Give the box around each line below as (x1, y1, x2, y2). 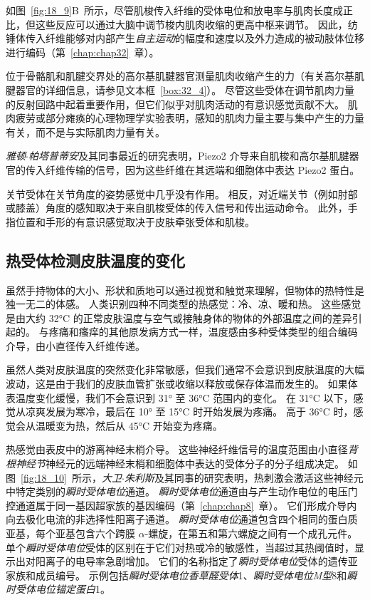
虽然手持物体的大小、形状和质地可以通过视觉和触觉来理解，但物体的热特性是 (6, 282, 364, 297)
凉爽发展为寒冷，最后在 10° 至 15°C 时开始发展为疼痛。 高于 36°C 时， (25, 404, 354, 419)
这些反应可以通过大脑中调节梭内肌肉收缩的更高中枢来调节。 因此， (35, 16, 348, 31)
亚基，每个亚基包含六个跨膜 (6, 526, 135, 541)
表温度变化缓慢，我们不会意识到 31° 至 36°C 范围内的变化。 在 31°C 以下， (6, 390, 354, 405)
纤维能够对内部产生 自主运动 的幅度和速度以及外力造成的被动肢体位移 (45, 31, 364, 46)
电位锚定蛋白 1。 (35, 581, 110, 596)
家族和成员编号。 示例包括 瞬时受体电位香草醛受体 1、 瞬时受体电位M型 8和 (6, 567, 347, 582)
